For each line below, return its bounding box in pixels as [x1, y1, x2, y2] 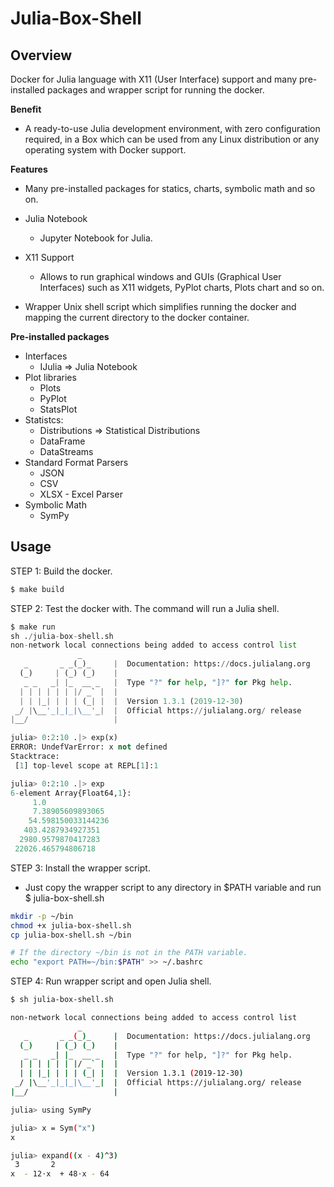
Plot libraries [24, 372, 77, 383]
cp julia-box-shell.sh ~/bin [10, 930, 132, 940]
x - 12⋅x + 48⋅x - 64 [10, 1169, 110, 1179]
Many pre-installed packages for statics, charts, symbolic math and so [24, 183, 316, 194]
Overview [10, 47, 73, 64]
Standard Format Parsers [24, 457, 129, 468]
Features [10, 163, 48, 175]
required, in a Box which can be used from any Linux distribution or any [24, 133, 320, 145]
